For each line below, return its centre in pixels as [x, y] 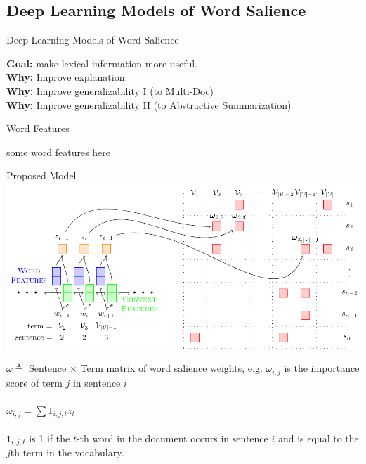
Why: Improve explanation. [67, 77]
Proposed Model [41, 175]
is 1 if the [50, 438]
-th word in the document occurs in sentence [172, 438]
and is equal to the [318, 438]
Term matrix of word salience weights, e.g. [171, 368]
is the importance [322, 368]
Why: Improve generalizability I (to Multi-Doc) [110, 90]
